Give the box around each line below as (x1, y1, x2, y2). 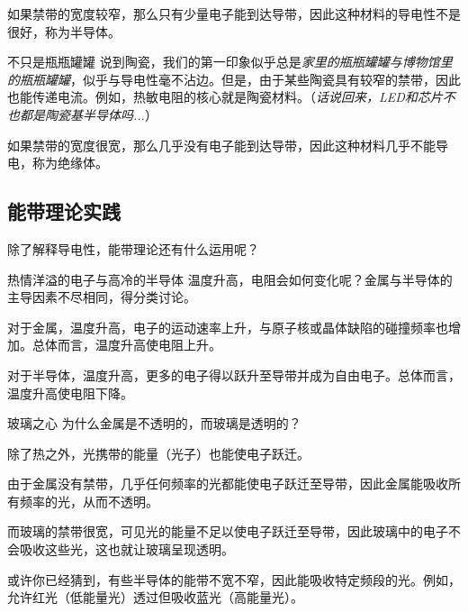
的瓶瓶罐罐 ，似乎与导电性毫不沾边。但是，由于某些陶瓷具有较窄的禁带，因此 (7, 69, 461, 88)
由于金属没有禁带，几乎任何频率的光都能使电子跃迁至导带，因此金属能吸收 (7, 474, 448, 493)
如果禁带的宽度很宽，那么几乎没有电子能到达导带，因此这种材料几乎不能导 (7, 135, 448, 154)
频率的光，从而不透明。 (19, 491, 158, 510)
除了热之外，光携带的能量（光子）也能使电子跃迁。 (7, 443, 310, 462)
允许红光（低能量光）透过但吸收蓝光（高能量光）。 (7, 588, 303, 607)
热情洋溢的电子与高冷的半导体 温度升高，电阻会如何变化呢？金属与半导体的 (7, 269, 453, 288)
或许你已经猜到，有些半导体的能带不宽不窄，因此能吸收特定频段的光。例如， (7, 570, 461, 589)
